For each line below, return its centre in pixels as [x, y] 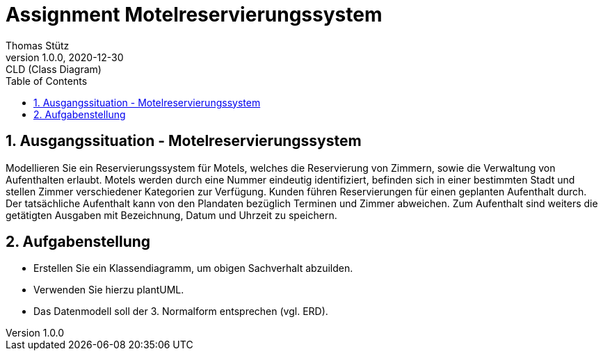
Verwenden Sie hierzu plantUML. [109, 290]
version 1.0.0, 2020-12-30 [65, 57]
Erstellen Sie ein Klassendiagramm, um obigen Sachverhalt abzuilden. [193, 268]
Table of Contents [47, 81]
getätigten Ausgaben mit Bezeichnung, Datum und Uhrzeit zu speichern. [171, 215]
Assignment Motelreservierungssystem [194, 15]
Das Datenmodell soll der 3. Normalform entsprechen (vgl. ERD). [181, 311]
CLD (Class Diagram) [54, 69]
